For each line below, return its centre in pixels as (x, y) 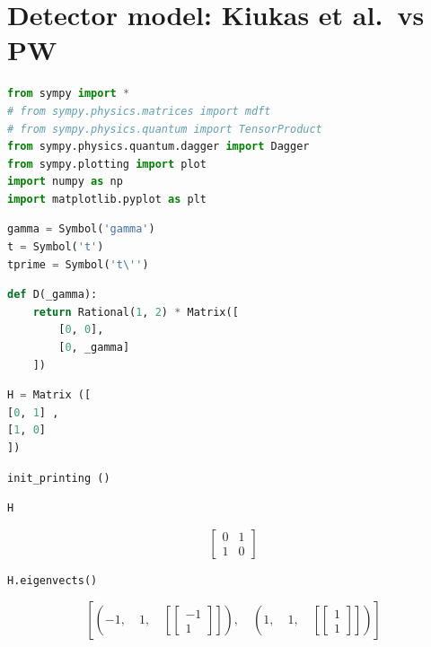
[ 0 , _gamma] (94, 348)
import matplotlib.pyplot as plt (107, 199)
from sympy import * (69, 94)
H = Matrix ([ (49, 395)
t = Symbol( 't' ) (56, 247)
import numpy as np (65, 182)
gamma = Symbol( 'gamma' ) (81, 229)
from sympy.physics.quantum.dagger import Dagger (158, 147)
